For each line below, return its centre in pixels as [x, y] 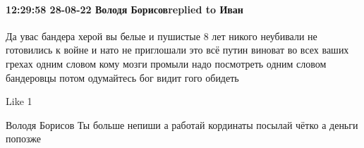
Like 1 [19, 101]
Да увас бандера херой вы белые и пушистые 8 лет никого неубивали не [162, 36]
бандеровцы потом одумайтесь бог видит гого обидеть [122, 77]
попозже [23, 138]
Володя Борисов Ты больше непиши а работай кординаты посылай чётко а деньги [182, 124]
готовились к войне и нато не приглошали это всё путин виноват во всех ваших [177, 50]
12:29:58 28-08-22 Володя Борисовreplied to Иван [125, 9]
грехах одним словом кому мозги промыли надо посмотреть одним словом [166, 63]
